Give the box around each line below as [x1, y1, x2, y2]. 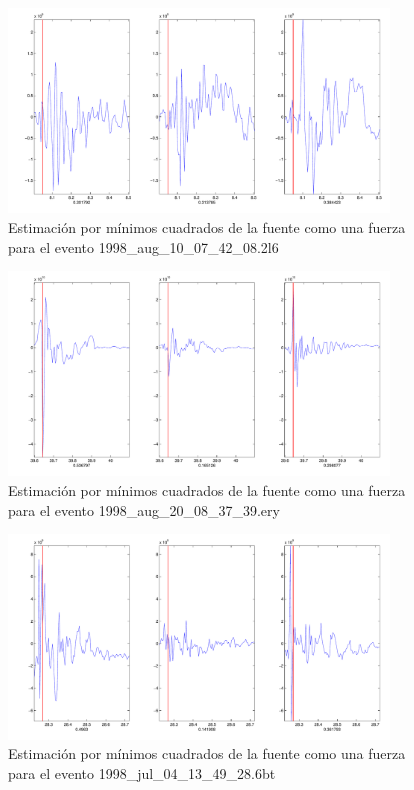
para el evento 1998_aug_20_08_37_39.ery [8, 499, 280, 520]
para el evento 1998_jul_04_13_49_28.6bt [8, 762, 276, 783]
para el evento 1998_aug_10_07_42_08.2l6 [8, 236, 279, 257]
